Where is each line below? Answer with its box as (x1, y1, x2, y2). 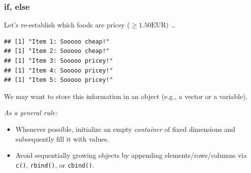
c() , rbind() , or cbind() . (15, 159, 94, 170)
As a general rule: (4, 107, 57, 118)
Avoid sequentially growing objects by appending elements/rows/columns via (15, 150, 247, 160)
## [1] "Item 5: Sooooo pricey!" (4, 76, 113, 84)
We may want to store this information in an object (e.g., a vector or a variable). (4, 91, 248, 101)
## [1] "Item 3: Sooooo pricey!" (4, 57, 113, 64)
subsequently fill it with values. (15, 133, 109, 144)
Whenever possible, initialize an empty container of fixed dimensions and (15, 124, 235, 134)
